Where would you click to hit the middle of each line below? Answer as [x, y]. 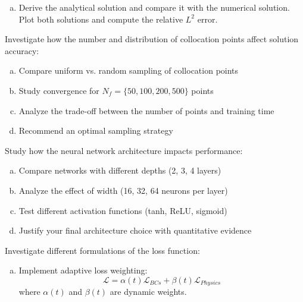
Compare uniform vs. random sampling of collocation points [129, 70]
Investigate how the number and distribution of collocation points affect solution [152, 39]
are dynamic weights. [148, 292]
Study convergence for [59, 90]
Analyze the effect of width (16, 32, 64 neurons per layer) [123, 190]
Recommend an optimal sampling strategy [96, 130]
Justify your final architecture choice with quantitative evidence [135, 230]
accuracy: [22, 50]
